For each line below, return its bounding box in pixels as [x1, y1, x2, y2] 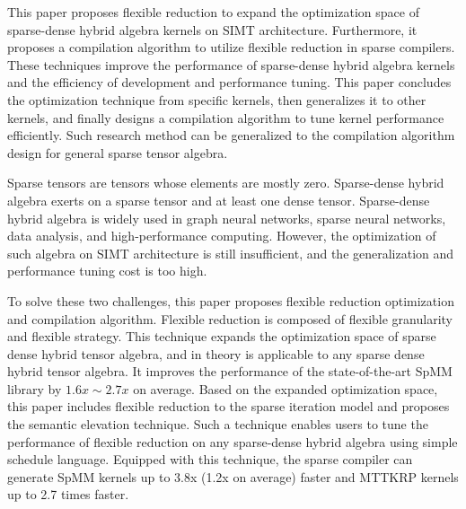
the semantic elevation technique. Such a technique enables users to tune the [7, 415, 428, 434]
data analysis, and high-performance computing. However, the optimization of [7, 226, 436, 245]
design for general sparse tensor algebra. [7, 143, 228, 162]
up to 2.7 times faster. [7, 485, 129, 504]
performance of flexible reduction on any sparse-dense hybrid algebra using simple [7, 432, 458, 451]
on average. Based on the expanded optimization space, [133, 379, 438, 398]
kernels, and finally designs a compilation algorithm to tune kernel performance [7, 108, 444, 127]
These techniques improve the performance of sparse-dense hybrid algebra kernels [7, 55, 455, 74]
